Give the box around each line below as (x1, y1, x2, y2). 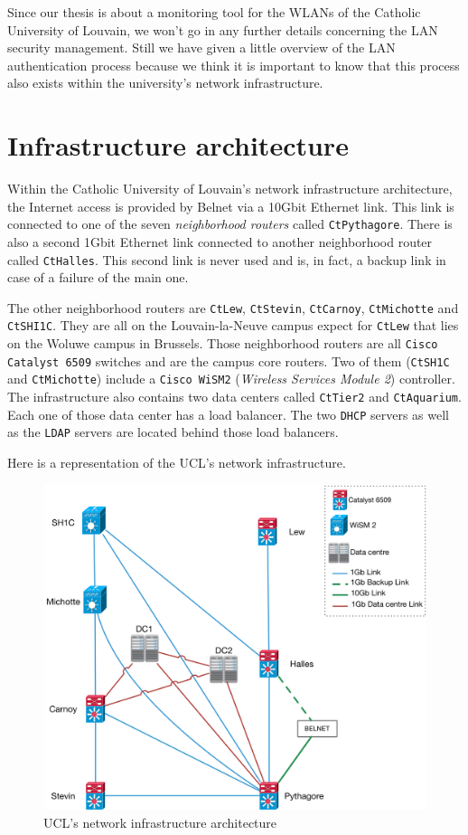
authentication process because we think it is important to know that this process (7, 55, 460, 74)
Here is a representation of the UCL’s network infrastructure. (7, 453, 346, 472)
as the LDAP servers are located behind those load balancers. (7, 422, 339, 441)
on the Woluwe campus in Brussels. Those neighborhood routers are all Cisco (7, 334, 438, 353)
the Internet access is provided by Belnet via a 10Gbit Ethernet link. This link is (7, 196, 454, 215)
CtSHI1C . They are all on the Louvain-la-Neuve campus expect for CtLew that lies (7, 316, 459, 335)
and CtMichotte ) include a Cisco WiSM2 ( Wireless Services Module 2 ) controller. (7, 369, 455, 388)
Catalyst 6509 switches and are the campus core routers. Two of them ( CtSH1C (7, 351, 450, 370)
